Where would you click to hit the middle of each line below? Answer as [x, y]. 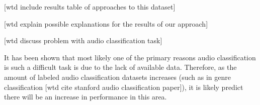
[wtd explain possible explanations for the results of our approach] [106, 23]
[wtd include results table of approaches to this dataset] [90, 7]
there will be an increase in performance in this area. [85, 97]
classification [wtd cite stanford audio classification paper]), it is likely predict [124, 87]
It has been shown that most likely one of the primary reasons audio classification [130, 57]
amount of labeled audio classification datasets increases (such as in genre [117, 77]
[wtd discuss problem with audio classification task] [83, 40]
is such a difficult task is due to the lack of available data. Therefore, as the [120, 67]
